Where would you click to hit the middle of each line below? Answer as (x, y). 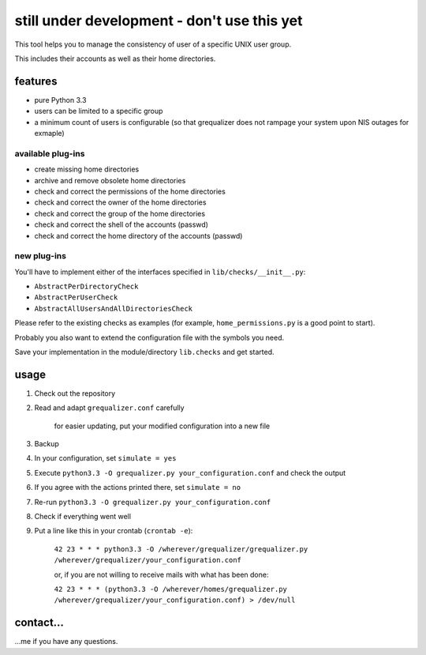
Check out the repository (75, 393)
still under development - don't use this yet (159, 21)
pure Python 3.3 (60, 100)
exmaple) (49, 134)
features (36, 81)
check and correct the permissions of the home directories (130, 191)
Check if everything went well (83, 517)
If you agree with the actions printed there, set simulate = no (137, 487)
